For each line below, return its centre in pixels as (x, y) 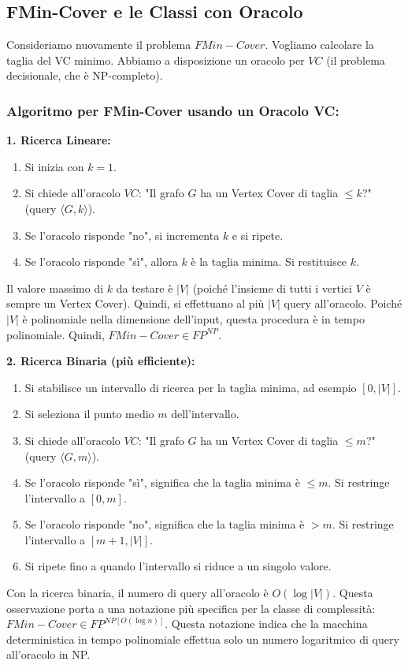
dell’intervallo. (205, 414)
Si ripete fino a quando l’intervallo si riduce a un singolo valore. (178, 566)
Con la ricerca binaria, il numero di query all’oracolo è (137, 593)
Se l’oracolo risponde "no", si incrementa (122, 235)
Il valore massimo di (55, 288)
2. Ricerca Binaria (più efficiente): (101, 361)
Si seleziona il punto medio (89, 414)
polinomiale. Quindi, (56, 334)
